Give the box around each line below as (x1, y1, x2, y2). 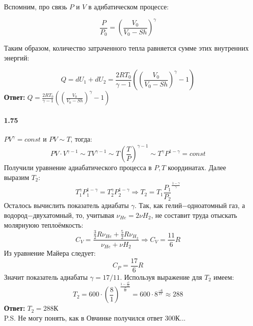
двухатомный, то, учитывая (32, 209, 114, 220)
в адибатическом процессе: (88, 1, 169, 11)
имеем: (213, 271, 234, 282)
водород (4, 209, 28, 220)
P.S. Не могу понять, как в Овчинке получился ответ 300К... (4, 312, 186, 323)
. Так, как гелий (134, 200, 182, 210)
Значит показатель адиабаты (4, 271, 88, 282)
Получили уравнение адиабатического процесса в (4, 162, 152, 173)
